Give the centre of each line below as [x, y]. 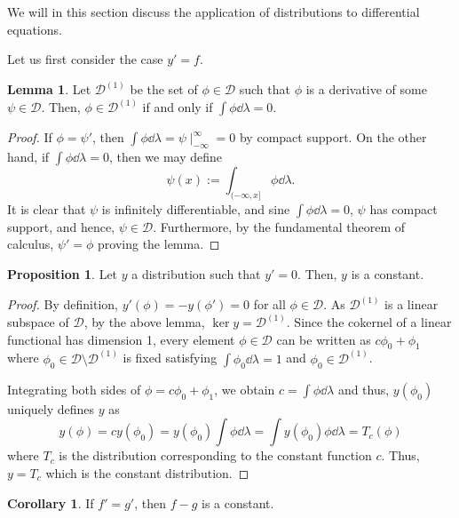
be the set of [164, 89]
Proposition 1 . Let [63, 274]
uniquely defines [51, 408]
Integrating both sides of [74, 389]
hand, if [28, 157]
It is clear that [47, 208]
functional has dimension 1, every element [121, 339]
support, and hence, [61, 226]
